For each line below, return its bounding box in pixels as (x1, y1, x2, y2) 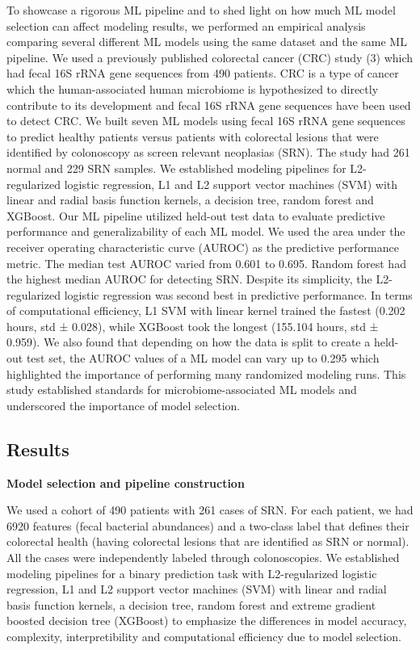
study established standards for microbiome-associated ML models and (6, 381, 357, 398)
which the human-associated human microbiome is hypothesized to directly (6, 80, 379, 97)
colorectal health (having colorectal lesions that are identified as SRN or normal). (6, 533, 409, 550)
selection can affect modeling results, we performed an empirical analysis (6, 17, 366, 34)
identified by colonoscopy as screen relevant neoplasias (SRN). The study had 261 (6, 144, 410, 161)
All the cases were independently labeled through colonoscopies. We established (6, 549, 400, 566)
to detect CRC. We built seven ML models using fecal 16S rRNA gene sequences (6, 112, 405, 129)
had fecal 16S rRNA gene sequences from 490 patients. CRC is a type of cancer (6, 65, 399, 82)
